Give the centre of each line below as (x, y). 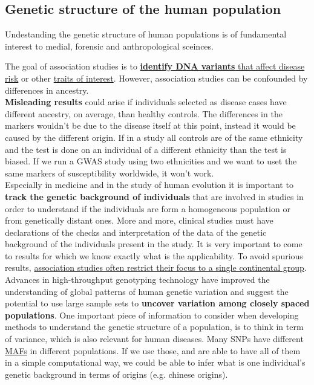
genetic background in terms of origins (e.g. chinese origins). (116, 374)
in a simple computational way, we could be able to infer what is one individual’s (155, 362)
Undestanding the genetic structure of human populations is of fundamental (146, 34)
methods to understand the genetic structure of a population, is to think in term (154, 327)
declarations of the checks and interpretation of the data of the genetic (136, 232)
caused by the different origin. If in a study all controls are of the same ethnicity (154, 137)
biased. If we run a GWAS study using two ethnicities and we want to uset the (151, 161)
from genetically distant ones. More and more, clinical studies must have (139, 220)
